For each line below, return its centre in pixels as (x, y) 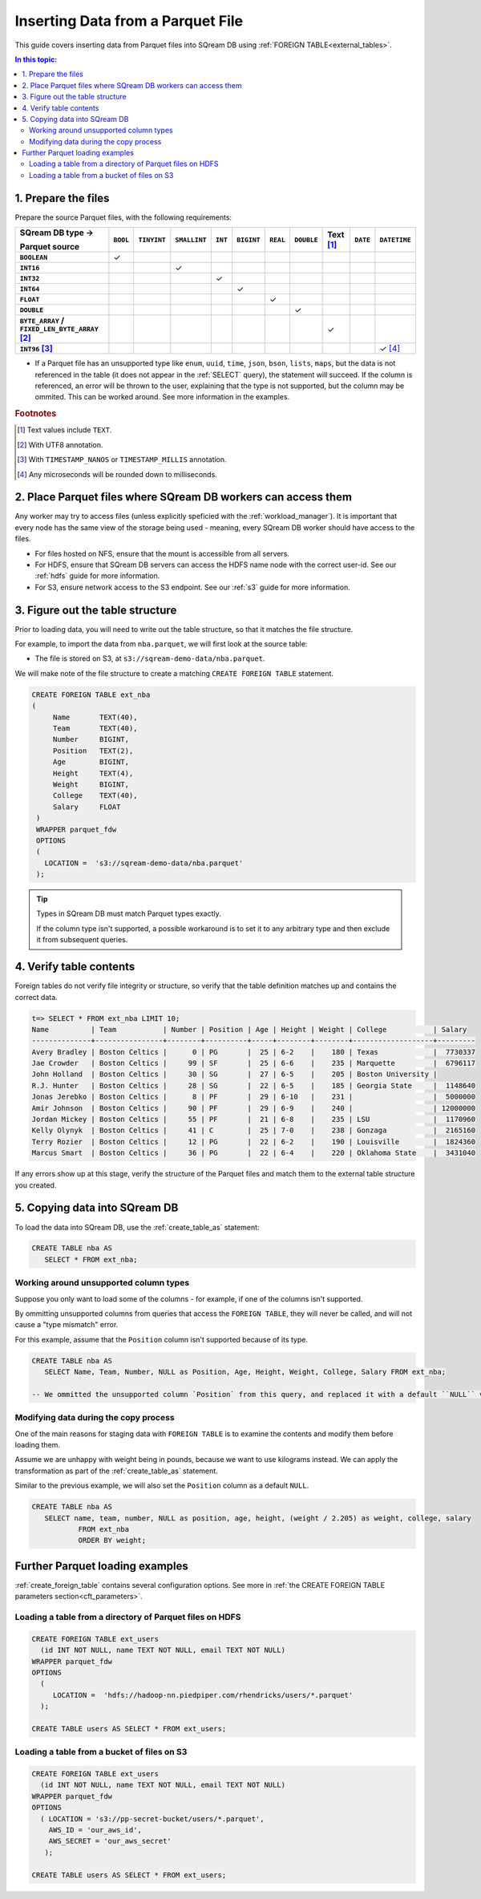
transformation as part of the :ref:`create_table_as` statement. (116, 1471)
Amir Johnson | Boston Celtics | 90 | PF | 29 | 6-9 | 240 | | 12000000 (254, 1108)
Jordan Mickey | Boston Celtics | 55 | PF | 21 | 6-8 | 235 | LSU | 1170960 (254, 1120)
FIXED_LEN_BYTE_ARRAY (59, 329)
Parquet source (50, 247)
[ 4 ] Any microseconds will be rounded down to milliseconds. (117, 474)
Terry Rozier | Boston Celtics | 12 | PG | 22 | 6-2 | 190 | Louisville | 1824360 (254, 1142)
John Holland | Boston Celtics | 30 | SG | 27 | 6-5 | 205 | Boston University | (234, 1074)
